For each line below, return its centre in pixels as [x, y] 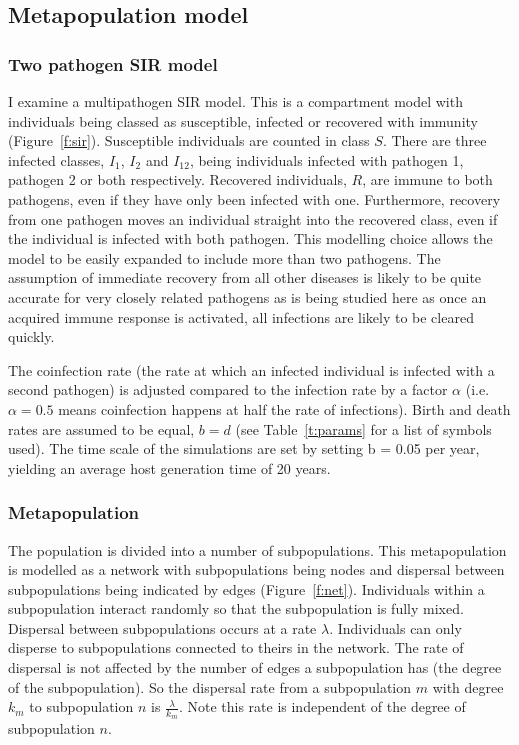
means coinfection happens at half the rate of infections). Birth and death [284, 408]
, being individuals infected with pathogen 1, [326, 159]
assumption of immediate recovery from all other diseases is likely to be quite [245, 277]
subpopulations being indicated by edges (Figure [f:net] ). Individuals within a [246, 588]
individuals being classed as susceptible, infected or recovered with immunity [243, 120]
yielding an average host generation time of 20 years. [169, 467]
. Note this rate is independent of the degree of [322, 706]
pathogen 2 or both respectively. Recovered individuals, [177, 179]
